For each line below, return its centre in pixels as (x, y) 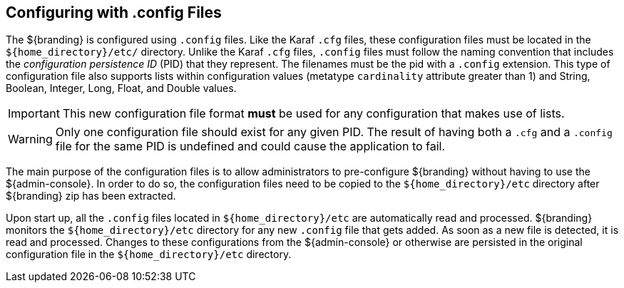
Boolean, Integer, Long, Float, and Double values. (121, 88)
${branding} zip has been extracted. (91, 196)
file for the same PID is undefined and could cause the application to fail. (250, 146)
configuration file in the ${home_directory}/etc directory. (149, 254)
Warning (30, 139)
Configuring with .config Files (114, 12)
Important (34, 114)
